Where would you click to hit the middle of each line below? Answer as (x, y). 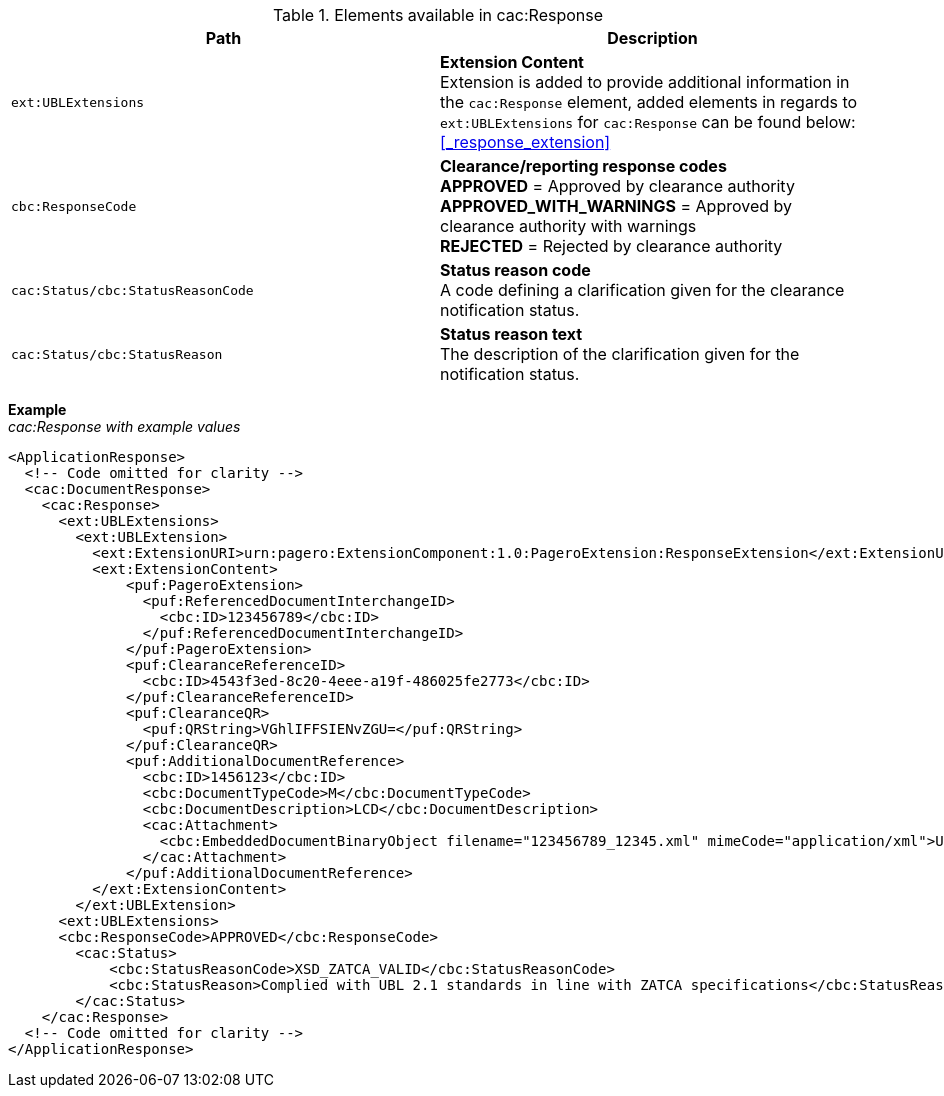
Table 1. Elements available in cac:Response (438, 15)
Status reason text (511, 334)
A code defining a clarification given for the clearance (642, 290)
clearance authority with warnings (568, 226)
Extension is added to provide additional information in (645, 82)
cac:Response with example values (124, 426)
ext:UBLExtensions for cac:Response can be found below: (648, 122)
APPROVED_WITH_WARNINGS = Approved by (616, 206)
